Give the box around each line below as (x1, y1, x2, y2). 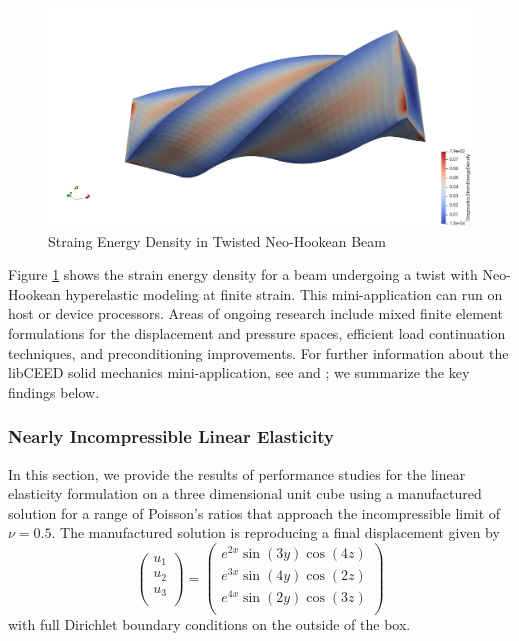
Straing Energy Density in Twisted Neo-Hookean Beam (48, 230, 386, 251)
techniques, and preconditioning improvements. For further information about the (8, 342, 509, 363)
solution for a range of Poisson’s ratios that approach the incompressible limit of (8, 502, 501, 523)
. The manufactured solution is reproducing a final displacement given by (51, 522, 500, 543)
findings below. (8, 381, 100, 402)
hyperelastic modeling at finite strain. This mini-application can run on (65, 283, 503, 304)
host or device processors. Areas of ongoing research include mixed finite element (8, 303, 503, 324)
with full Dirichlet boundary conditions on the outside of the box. (8, 614, 411, 635)
